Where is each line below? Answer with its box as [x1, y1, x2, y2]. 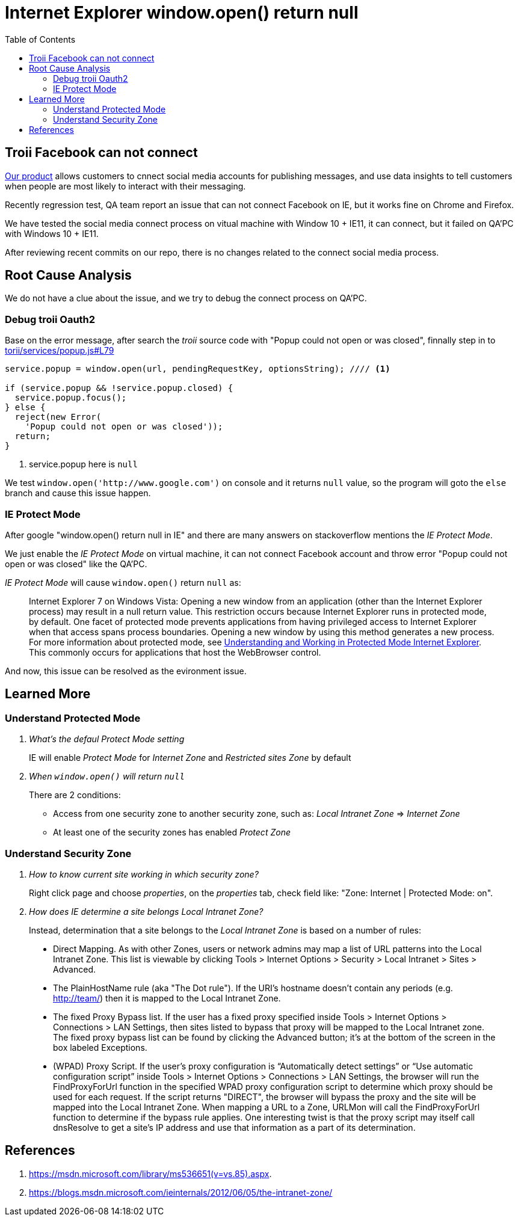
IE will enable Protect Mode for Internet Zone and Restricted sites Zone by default [29, 752, 351, 763]
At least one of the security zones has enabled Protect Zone [53, 827, 291, 838]
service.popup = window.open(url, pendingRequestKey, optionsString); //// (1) [5, 364, 390, 374]
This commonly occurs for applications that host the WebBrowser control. [29, 647, 321, 657]
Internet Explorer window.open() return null [5, 2, 359, 23]
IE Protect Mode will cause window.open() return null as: [5, 577, 241, 588]
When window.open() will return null [29, 771, 185, 782]
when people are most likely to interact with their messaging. [5, 180, 246, 191]
